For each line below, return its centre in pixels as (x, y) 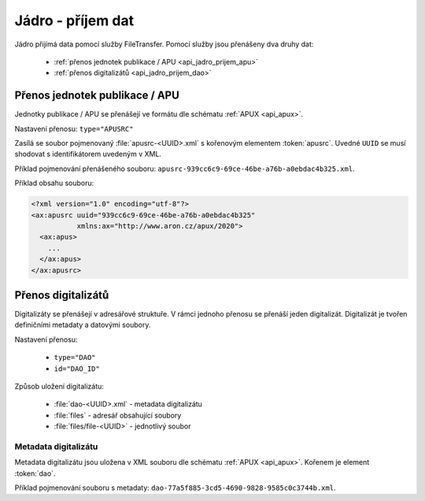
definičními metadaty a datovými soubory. (83, 325)
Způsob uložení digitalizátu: (59, 386)
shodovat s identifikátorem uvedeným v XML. (88, 154)
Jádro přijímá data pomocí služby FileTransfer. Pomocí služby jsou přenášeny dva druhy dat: (164, 44)
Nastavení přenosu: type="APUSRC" (74, 128)
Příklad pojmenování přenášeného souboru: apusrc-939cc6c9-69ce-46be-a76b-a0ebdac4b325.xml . (185, 169)
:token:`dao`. (35, 473)
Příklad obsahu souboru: (54, 183)
